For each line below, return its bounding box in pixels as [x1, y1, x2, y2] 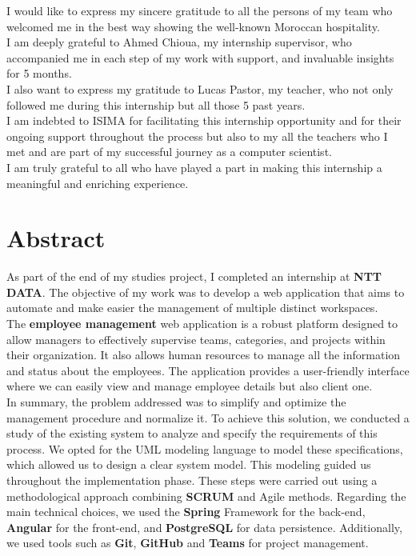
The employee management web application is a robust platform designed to [6, 315, 398, 332]
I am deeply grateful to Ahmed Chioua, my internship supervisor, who [6, 34, 352, 50]
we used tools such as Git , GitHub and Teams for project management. [6, 534, 369, 551]
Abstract [6, 222, 106, 254]
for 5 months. [6, 65, 72, 82]
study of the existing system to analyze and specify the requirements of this [6, 425, 378, 442]
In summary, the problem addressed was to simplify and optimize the [6, 394, 346, 410]
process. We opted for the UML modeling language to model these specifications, [6, 440, 403, 457]
